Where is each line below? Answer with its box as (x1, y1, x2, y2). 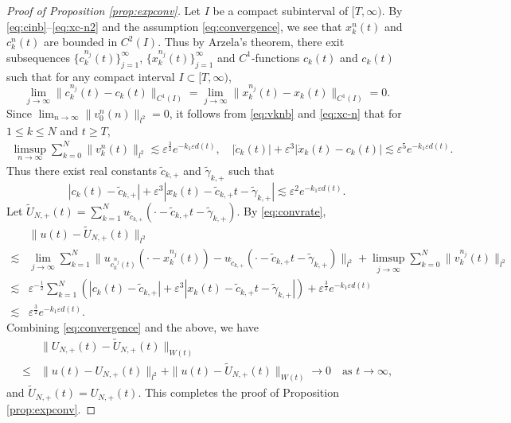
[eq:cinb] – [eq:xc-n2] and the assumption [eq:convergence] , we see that (6, 17, 342, 34)
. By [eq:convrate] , (236, 202, 326, 219)
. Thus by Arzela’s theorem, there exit (158, 33, 345, 50)
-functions (251, 49, 300, 65)
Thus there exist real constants (6, 161, 157, 178)
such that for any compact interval (6, 68, 175, 84)
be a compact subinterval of (213, 2, 349, 18)
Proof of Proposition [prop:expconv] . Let (6, 2, 201, 18)
